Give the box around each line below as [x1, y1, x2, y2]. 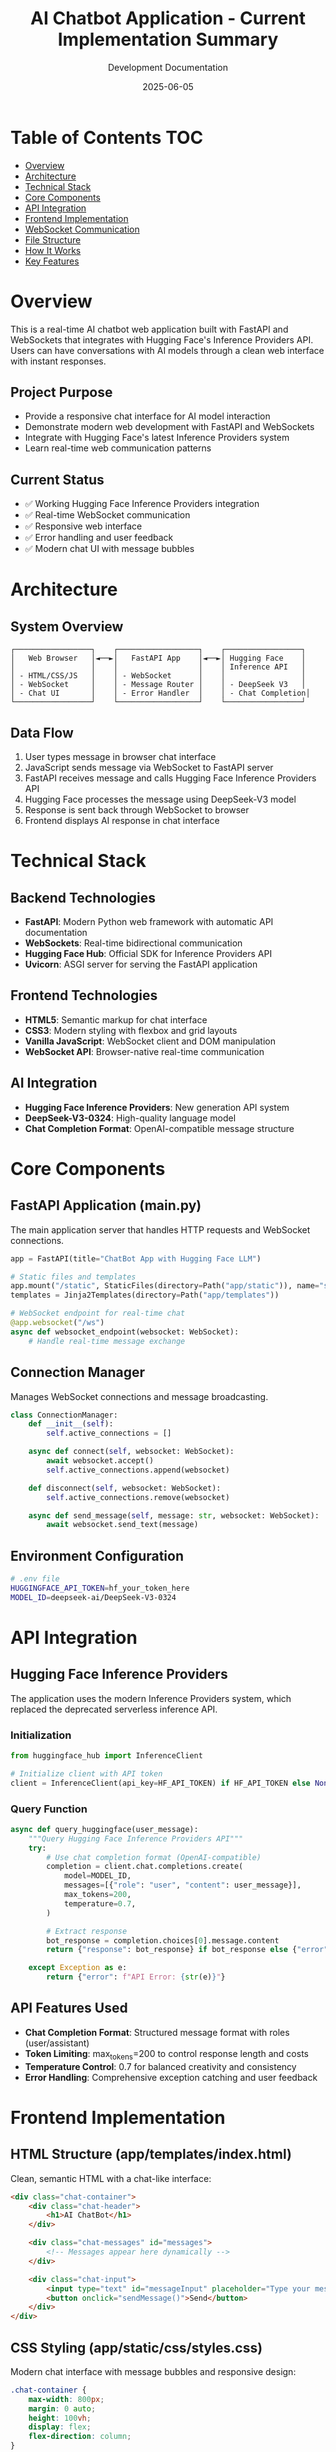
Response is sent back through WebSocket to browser [24, 804, 250, 816]
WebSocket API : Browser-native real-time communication [24, 1045, 265, 1057]
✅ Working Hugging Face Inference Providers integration [24, 498, 260, 510]
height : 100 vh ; [28, 2413, 92, 2423]
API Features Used [10, 2000, 128, 2017]
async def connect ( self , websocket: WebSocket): [28, 1447, 235, 1457]
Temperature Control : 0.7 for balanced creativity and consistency [24, 2060, 297, 2072]
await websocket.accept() [46, 1456, 155, 1466]
